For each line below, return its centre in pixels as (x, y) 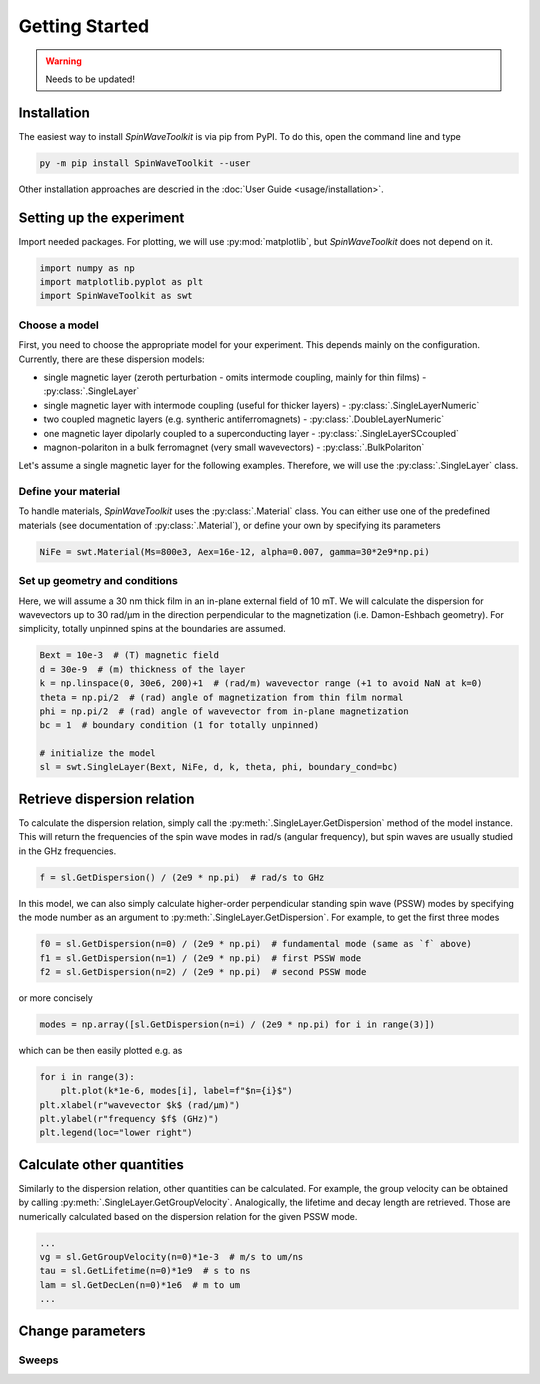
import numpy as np (87, 268)
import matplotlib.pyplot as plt (121, 282)
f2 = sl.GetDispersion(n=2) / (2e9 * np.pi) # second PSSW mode (203, 971)
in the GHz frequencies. (67, 851)
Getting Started (84, 26)
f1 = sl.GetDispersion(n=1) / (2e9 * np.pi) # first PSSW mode (200, 958)
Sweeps (38, 1360)
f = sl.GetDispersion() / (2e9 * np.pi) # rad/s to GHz (182, 877)
